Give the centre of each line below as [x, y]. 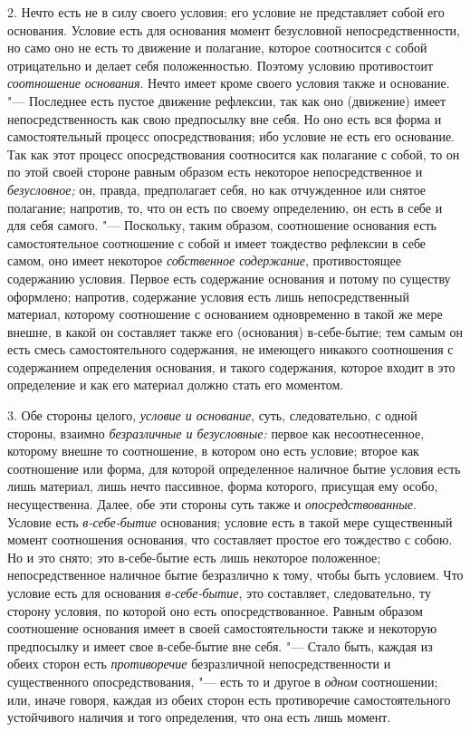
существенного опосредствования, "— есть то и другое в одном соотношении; [223, 681]
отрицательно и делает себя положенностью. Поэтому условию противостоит [221, 65]
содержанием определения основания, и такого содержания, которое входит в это [231, 366]
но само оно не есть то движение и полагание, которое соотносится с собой [217, 48]
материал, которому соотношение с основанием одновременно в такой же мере [225, 314]
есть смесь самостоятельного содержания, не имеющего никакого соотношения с [230, 349]
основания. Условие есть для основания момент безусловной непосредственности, [234, 29]
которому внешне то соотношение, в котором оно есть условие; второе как [213, 451]
